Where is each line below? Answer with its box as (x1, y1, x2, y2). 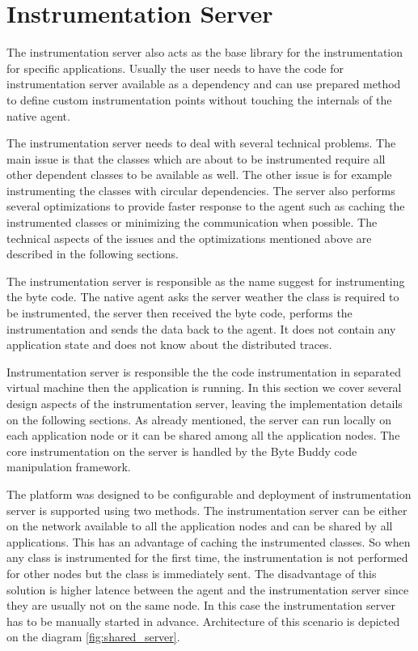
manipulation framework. (6, 458, 131, 475)
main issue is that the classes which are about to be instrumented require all (6, 150, 386, 167)
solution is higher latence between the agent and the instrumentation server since (6, 581, 409, 598)
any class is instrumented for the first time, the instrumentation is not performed (6, 549, 408, 566)
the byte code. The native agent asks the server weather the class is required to (6, 288, 399, 305)
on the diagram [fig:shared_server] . (6, 628, 180, 645)
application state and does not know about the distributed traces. (6, 336, 332, 353)
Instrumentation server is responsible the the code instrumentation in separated (6, 363, 402, 380)
